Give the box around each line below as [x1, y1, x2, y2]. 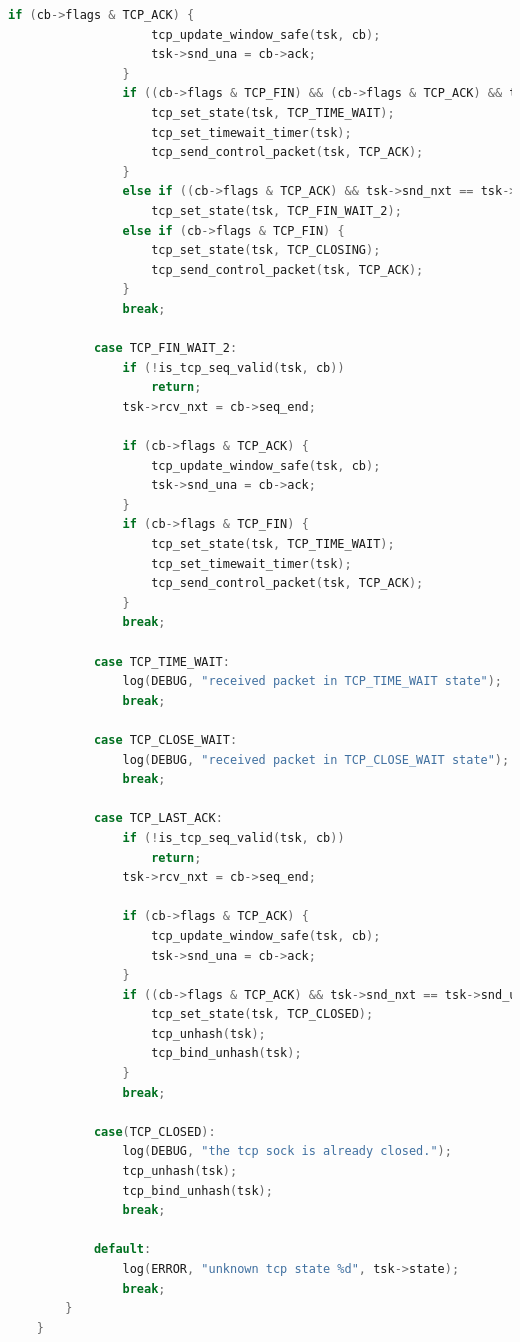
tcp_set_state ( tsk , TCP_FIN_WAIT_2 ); [151, 203, 402, 218]
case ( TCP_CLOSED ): [93, 1124, 216, 1139]
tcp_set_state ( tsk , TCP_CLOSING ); [151, 243, 381, 258]
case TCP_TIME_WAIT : [93, 654, 230, 669]
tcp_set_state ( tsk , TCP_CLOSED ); [151, 1007, 374, 1022]
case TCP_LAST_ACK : [93, 811, 223, 826]
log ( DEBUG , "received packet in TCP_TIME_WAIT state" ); [122, 674, 503, 689]
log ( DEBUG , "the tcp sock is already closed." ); [122, 1144, 452, 1159]
